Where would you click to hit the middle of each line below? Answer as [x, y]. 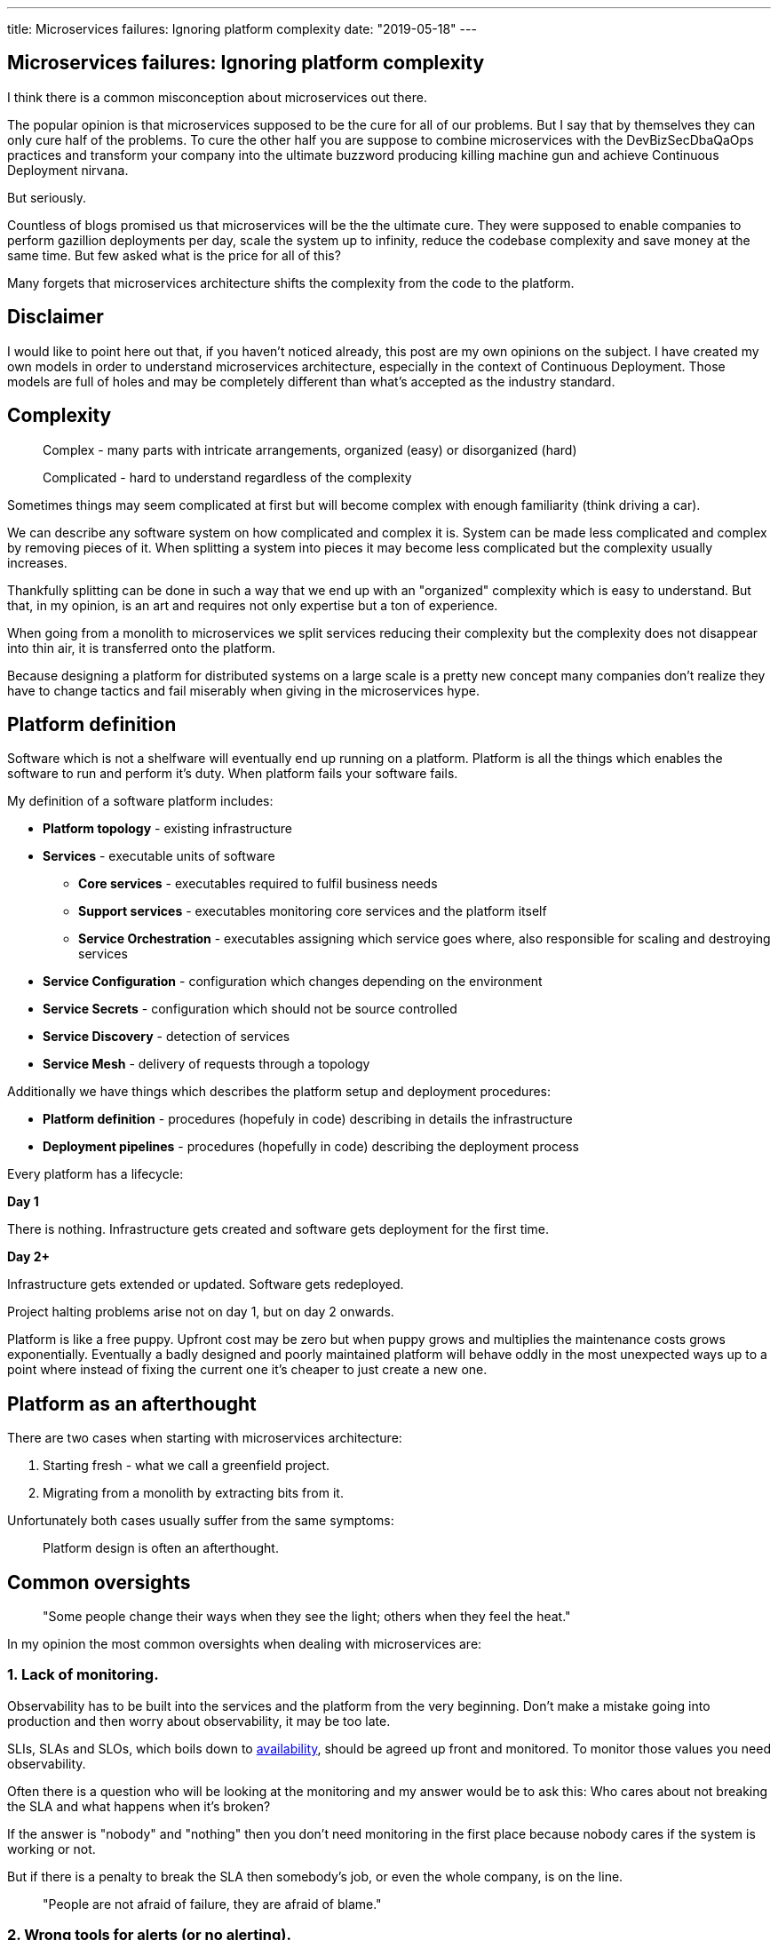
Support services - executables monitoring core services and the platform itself [313, 911]
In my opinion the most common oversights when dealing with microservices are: [245, 1644]
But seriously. [47, 197]
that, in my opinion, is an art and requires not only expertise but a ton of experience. [253, 605]
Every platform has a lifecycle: [95, 1174]
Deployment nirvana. [68, 170]
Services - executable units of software [159, 856]
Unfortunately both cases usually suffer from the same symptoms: [201, 1521]
